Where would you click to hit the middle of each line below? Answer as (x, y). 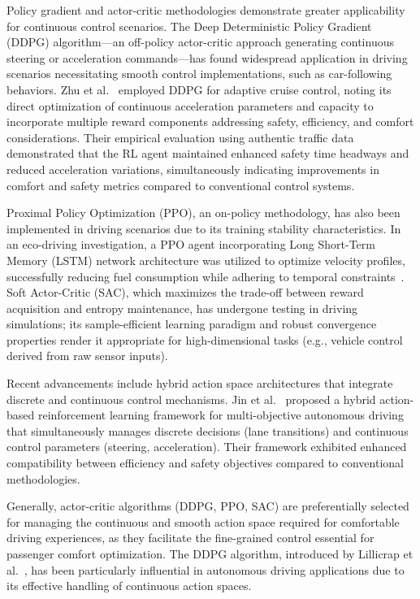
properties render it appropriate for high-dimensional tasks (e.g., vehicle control (205, 339)
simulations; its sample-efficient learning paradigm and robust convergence (192, 324)
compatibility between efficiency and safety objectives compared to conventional (205, 463)
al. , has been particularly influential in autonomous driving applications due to (206, 569)
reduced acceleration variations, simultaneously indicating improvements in (193, 169)
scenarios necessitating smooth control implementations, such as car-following (199, 74)
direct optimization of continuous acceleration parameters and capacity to (190, 105)
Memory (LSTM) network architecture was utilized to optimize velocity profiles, (206, 260)
